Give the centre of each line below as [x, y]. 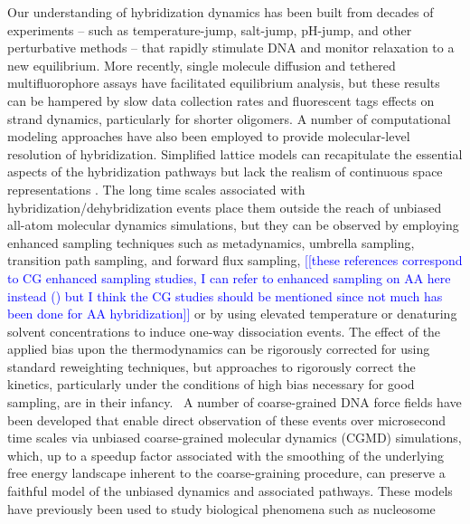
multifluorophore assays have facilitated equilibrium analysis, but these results [224, 83]
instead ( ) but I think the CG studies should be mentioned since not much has [225, 295]
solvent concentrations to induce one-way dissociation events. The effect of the [224, 331]
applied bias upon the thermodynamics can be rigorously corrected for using [219, 349]
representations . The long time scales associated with [156, 189]
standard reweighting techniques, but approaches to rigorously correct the [211, 366]
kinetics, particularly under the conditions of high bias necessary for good [211, 384]
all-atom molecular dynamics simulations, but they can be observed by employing [233, 225]
